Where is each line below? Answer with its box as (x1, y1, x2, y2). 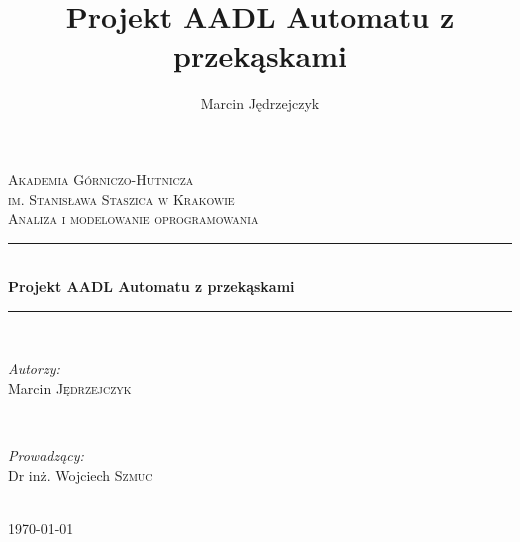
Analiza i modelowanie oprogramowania (8, 208, 259, 229)
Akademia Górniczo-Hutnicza (8, 168, 194, 189)
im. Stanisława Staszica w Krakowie (8, 188, 235, 209)
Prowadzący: (8, 445, 84, 466)
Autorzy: (8, 358, 60, 379)
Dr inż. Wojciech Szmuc (8, 464, 153, 485)
